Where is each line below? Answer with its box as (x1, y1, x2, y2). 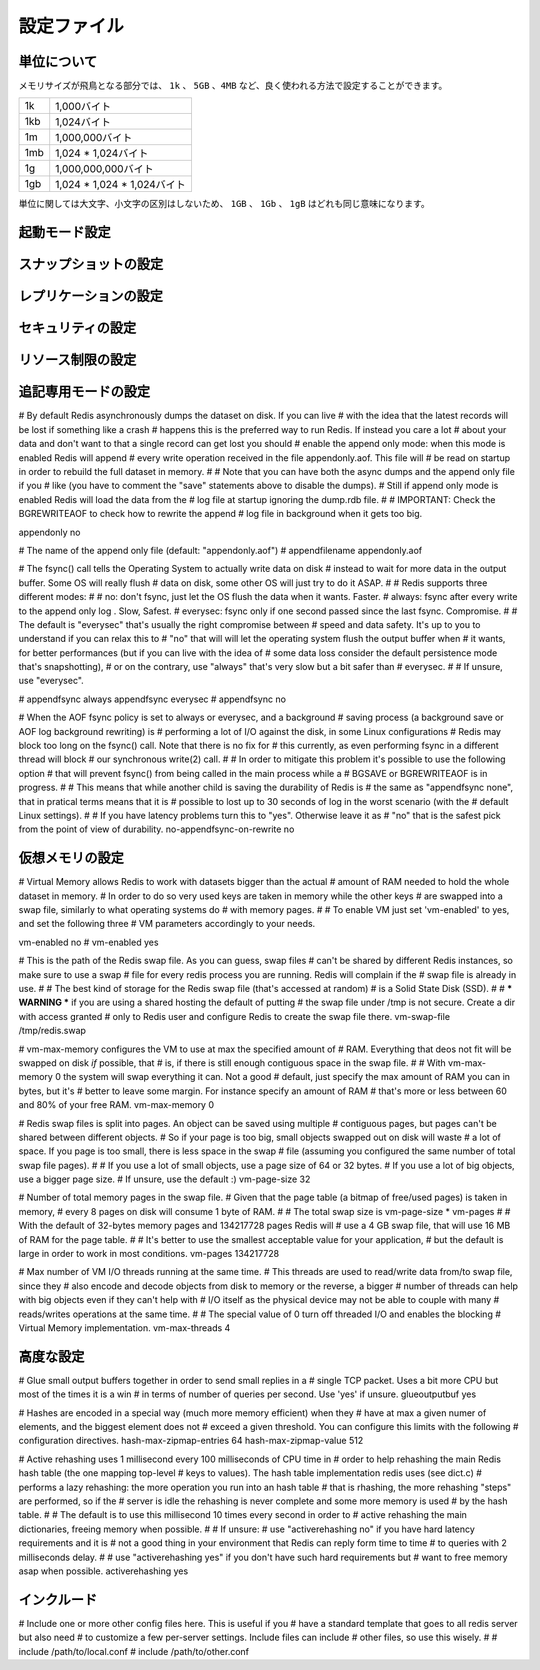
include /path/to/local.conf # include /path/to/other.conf (18, 1645, 250, 1657)
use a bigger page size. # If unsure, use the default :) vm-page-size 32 (18, 1173, 311, 1185)
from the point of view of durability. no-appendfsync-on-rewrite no (18, 823, 295, 835)
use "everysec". (18, 675, 84, 687)
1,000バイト (55, 100, 112, 114)
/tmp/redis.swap (18, 1025, 87, 1037)
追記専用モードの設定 (18, 383, 150, 400)
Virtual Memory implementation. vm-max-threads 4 (18, 1322, 231, 1334)
